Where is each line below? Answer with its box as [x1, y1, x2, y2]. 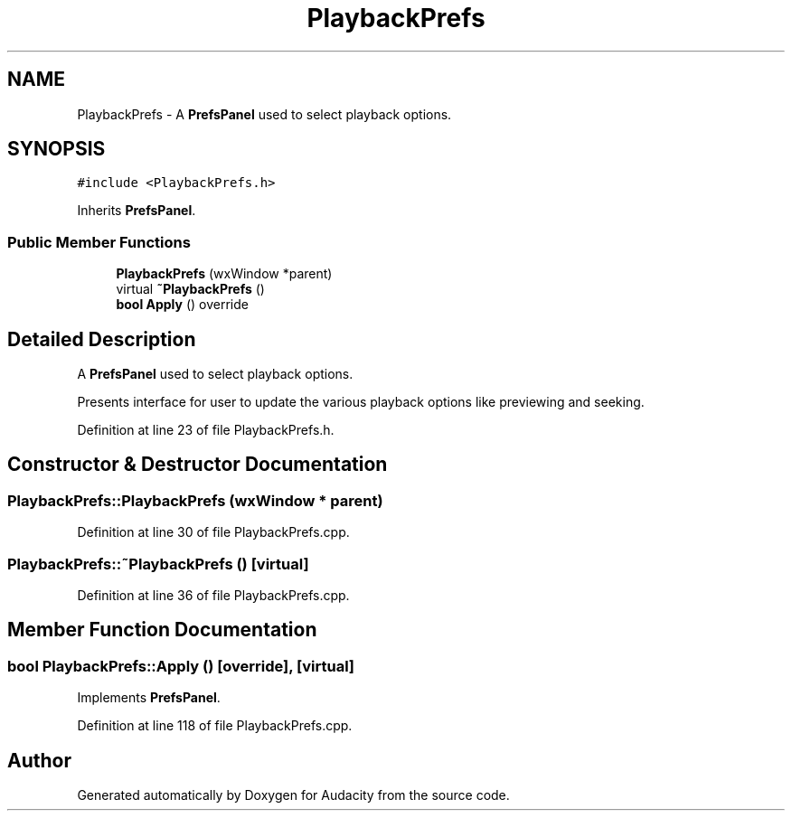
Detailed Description [7, 327, 196, 351]
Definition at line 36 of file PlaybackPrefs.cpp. [77, 588, 350, 603]
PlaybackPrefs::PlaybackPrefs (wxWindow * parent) [7, 491, 383, 510]
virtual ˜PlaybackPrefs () [116, 281, 265, 297]
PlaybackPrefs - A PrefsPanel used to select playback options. [77, 106, 452, 122]
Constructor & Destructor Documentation [7, 453, 388, 476]
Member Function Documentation [7, 618, 317, 642]
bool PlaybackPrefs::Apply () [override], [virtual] [7, 656, 355, 675]
